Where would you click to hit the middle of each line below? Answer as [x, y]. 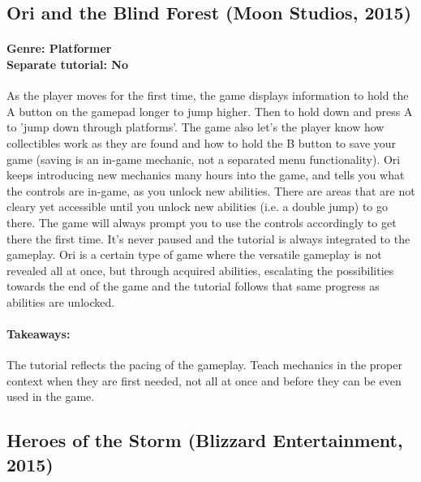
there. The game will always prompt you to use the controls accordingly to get [202, 222]
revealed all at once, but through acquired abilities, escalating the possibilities [200, 270]
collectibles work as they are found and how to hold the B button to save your [202, 142]
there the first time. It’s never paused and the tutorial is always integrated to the [208, 238]
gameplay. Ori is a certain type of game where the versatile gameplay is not [194, 254]
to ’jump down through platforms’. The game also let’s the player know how [195, 127]
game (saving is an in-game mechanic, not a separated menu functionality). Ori [204, 159]
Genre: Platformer [59, 48]
